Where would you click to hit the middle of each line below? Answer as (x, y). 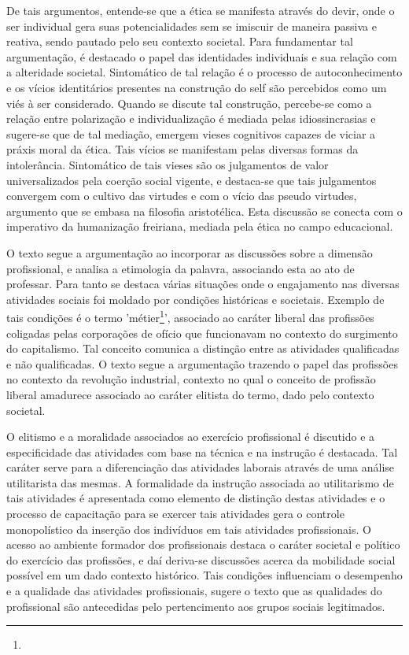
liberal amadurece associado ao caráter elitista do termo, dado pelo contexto (190, 394)
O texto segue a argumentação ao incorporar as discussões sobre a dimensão (190, 252)
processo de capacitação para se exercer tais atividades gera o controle (175, 514)
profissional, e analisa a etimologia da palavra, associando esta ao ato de (181, 268)
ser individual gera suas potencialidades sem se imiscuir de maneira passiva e (192, 26)
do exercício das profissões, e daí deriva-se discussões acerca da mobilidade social (201, 559)
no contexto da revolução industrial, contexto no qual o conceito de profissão (191, 379)
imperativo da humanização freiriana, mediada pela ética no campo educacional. (200, 226)
